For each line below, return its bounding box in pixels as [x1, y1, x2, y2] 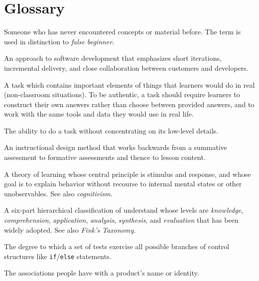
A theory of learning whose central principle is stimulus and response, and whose [4, 168, 251, 179]
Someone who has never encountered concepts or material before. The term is [4, 26, 241, 37]
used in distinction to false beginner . [4, 36, 115, 46]
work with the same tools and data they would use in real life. [4, 109, 194, 119]
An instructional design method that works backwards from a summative [4, 142, 227, 152]
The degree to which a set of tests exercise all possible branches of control [4, 241, 230, 252]
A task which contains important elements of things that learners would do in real [4, 79, 255, 90]
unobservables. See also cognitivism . [4, 188, 113, 198]
